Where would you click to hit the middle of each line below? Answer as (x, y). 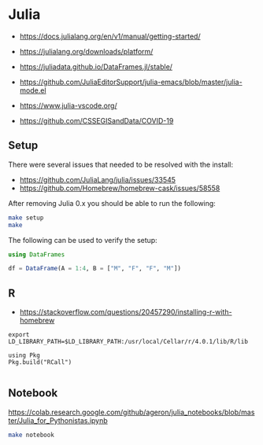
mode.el (33, 90)
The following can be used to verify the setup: (83, 240)
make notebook (31, 435)
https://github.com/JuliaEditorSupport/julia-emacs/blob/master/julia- (131, 82)
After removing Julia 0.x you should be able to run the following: (112, 203)
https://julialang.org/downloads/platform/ (86, 51)
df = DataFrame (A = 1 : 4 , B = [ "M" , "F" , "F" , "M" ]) (94, 269)
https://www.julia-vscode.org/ (68, 105)
